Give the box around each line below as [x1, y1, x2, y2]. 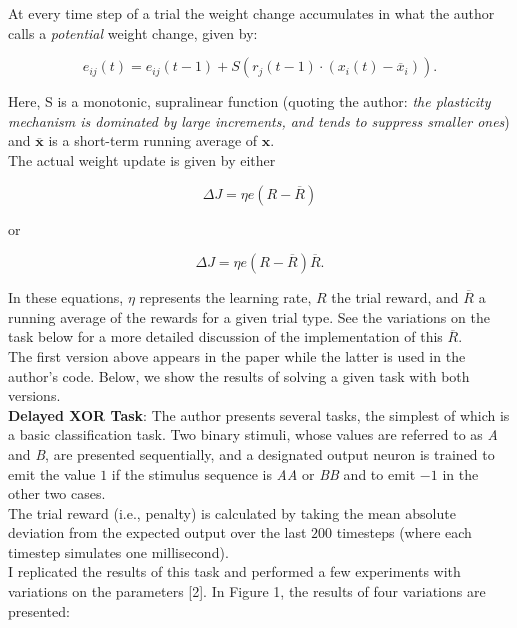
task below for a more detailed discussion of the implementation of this [8, 326, 443, 347]
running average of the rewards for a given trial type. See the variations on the [8, 306, 490, 327]
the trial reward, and [331, 287, 459, 308]
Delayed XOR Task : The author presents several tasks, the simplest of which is [8, 404, 510, 425]
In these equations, [8, 287, 124, 308]
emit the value [8, 463, 96, 484]
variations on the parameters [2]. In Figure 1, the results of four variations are [8, 581, 486, 602]
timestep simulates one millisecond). [8, 541, 229, 562]
